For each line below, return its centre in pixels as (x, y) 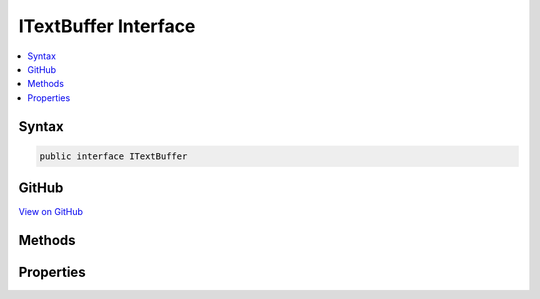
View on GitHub (51, 212)
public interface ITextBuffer (113, 156)
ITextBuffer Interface (107, 26)
